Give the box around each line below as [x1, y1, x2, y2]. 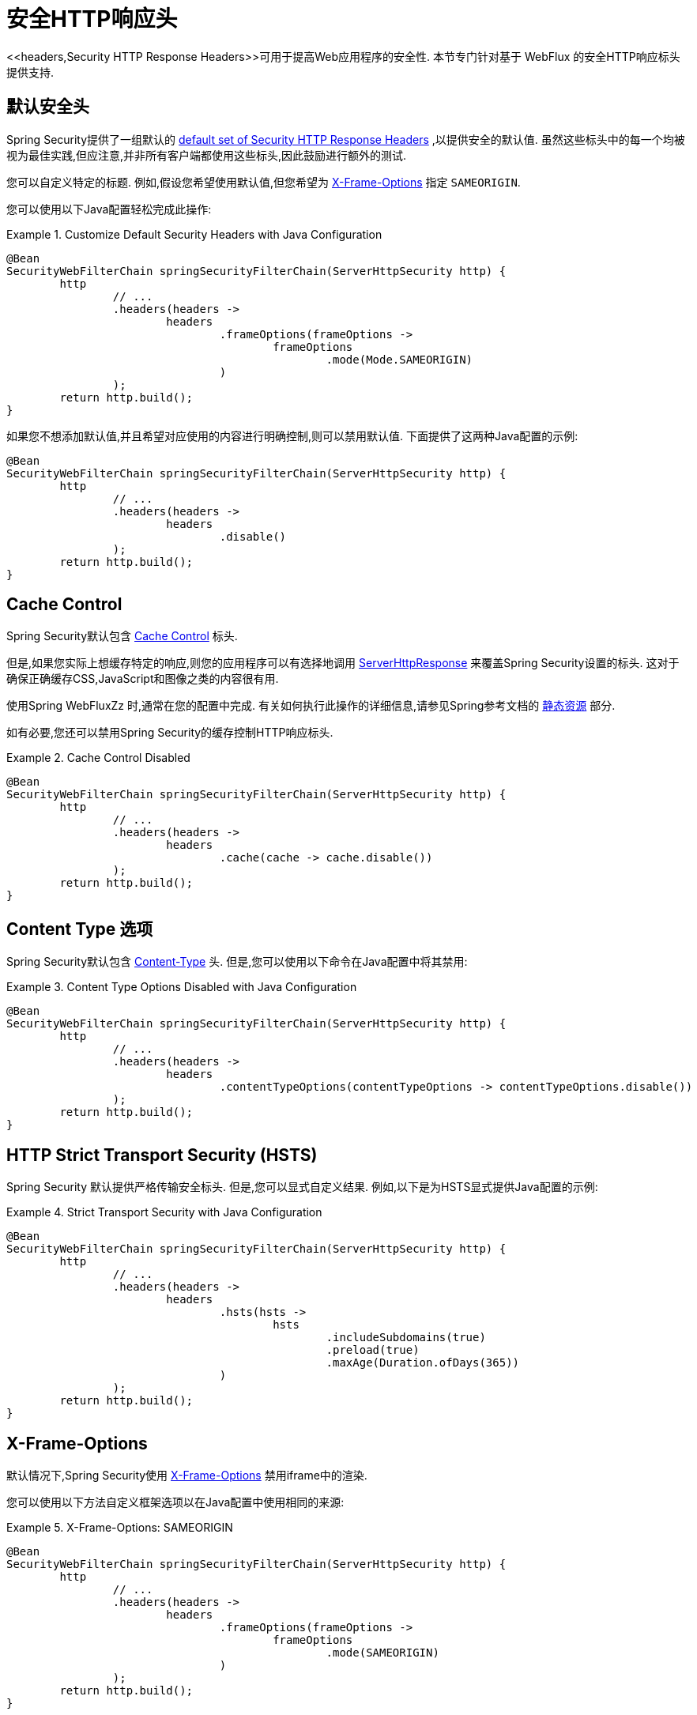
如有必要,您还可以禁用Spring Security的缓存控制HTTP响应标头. [6, 726, 333, 740]
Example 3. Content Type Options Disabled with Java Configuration [6, 980, 357, 994]
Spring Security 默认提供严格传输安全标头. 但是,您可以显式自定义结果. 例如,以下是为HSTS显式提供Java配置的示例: [6, 1180, 598, 1194]
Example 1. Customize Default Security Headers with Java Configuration [6, 227, 382, 241]
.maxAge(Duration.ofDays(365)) [326, 1356, 520, 1370]
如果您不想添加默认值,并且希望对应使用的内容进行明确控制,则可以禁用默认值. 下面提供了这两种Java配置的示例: [6, 428, 578, 443]
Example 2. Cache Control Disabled [6, 751, 190, 765]
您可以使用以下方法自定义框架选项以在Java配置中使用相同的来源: [6, 1494, 345, 1509]
